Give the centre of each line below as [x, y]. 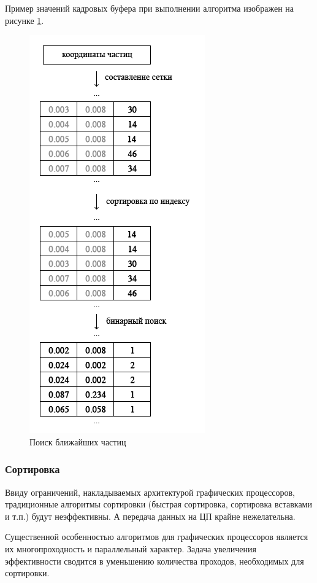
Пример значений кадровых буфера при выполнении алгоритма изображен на [150, 8]
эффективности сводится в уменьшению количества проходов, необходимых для [155, 561]
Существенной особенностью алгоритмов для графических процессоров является [157, 537]
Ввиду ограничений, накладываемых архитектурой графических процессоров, [150, 492]
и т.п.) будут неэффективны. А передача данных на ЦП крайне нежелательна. [150, 516]
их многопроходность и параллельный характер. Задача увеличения [131, 548]
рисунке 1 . [25, 20]
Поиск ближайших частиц [78, 441]
